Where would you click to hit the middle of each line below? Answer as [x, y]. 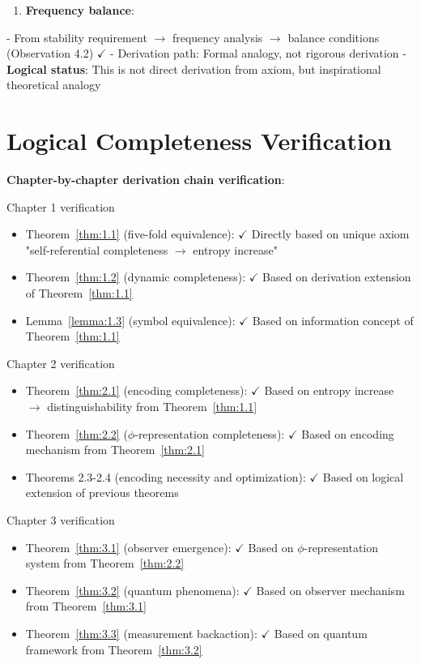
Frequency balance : [80, 10]
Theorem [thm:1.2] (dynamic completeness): [136, 277]
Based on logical [363, 476]
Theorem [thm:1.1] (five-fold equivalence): [130, 234]
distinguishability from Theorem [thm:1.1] [152, 407]
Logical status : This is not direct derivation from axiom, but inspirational [194, 69]
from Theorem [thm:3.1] [86, 606]
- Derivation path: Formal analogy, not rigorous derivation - [258, 53]
